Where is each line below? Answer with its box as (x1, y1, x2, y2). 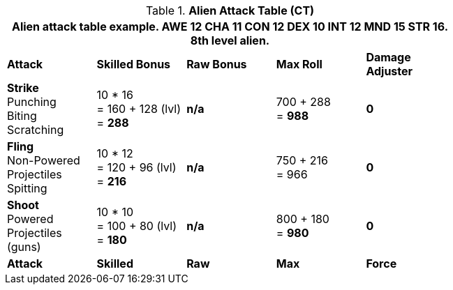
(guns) (7, 240, 41, 254)
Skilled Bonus (96, 57, 171, 71)
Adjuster (366, 64, 413, 78)
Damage (366, 50, 411, 64)
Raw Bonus (186, 57, 247, 71)
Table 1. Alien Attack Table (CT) (145, 3, 315, 17)
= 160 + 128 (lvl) (96, 102, 181, 116)
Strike (7, 81, 39, 95)
